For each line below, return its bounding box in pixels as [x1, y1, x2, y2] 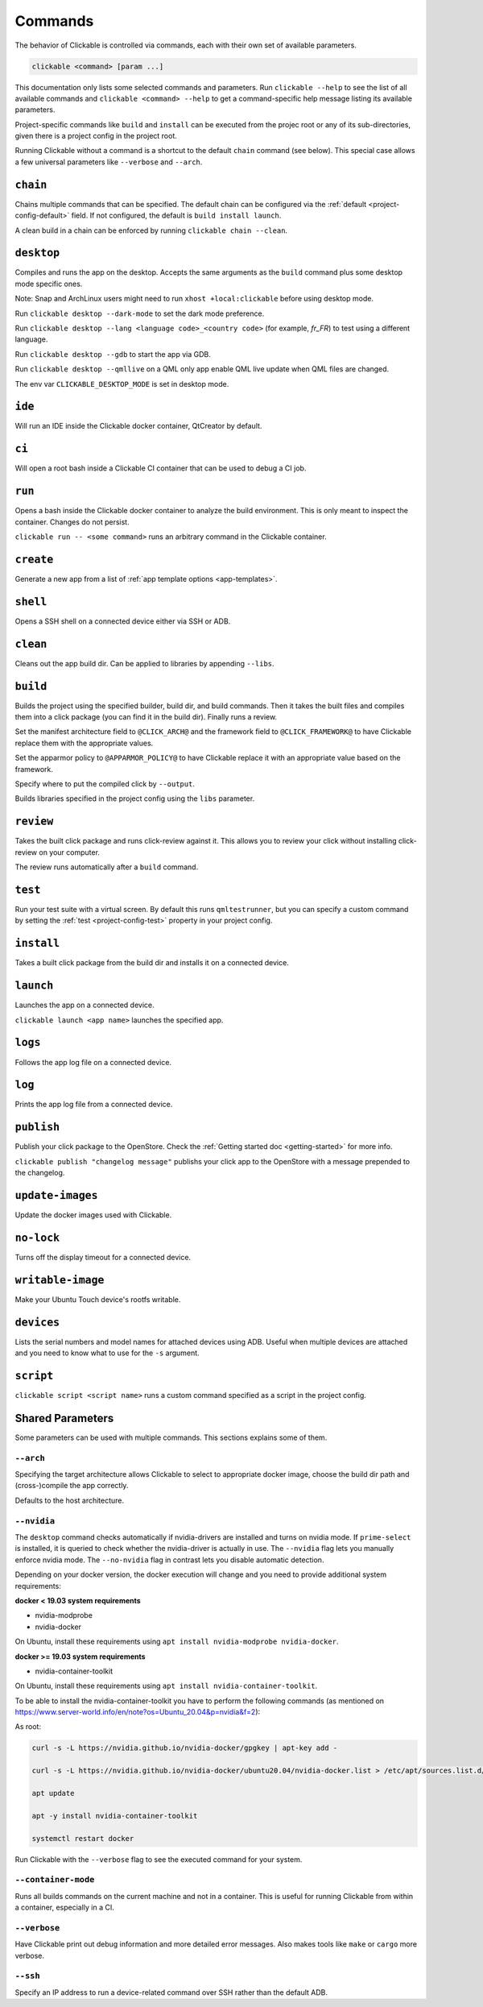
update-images [14, 1188, 98, 1202]
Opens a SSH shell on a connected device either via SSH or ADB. [14, 616, 231, 626]
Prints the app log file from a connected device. [14, 1100, 173, 1109]
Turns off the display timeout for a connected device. [14, 1252, 192, 1262]
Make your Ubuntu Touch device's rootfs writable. [14, 1294, 181, 1304]
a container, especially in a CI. [14, 1902, 114, 1913]
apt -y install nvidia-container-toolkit [31, 1811, 198, 1820]
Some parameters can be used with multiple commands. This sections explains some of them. [14, 1433, 328, 1442]
